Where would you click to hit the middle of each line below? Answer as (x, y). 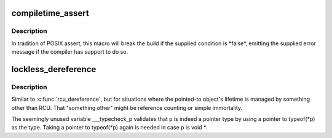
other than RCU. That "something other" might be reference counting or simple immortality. (127, 107)
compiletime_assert (50, 13)
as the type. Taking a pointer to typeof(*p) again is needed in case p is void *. (109, 128)
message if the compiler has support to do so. (70, 52)
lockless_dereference (54, 69)
